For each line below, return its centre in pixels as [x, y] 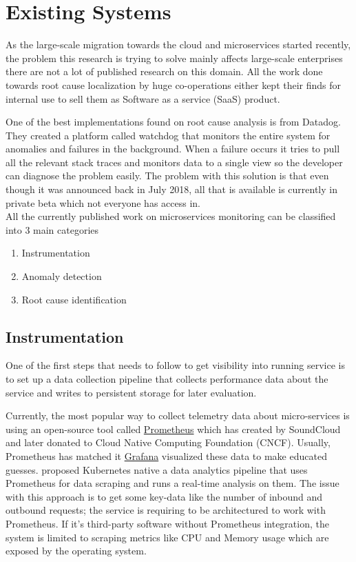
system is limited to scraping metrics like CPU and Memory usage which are [167, 537]
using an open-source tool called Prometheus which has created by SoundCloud [173, 429]
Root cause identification [74, 299]
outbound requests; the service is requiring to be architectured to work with [166, 510]
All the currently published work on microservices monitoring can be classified [171, 216]
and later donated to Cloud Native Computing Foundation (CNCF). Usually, [168, 442]
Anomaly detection [62, 276]
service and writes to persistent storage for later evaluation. [131, 392]
